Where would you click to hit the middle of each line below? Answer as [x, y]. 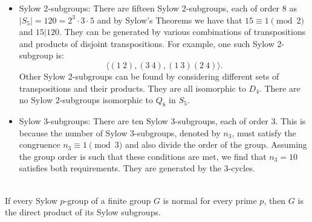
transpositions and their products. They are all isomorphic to [132, 88]
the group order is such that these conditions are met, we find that [143, 156]
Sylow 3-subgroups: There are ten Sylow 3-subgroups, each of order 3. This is [162, 120]
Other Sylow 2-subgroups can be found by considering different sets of [149, 76]
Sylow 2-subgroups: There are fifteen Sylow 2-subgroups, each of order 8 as [158, 8]
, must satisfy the [264, 132]
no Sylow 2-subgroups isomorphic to [86, 100]
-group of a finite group [108, 200]
